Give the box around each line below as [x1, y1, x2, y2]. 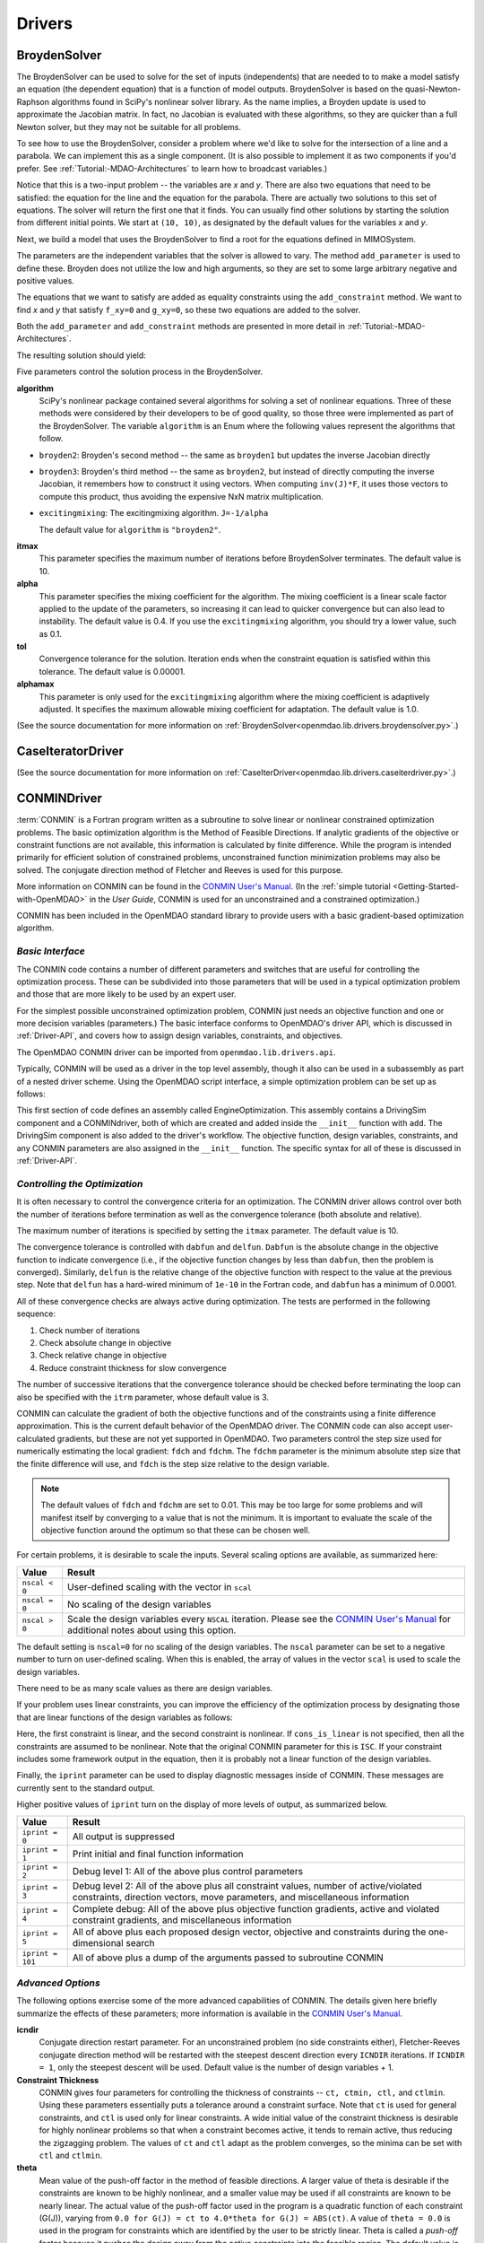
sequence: [16, 1308, 56, 1319]
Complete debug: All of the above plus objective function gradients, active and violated [72, 1902, 440, 1915]
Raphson [16, 96, 49, 107]
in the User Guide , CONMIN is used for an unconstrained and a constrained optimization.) [89, 894, 420, 904]
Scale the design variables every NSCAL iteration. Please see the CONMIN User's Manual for [67, 1612, 452, 1625]
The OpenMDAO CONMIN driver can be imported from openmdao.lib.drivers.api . [16, 1046, 336, 1058]
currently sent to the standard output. [16, 1782, 156, 1794]
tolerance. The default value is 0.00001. [39, 666, 186, 676]
